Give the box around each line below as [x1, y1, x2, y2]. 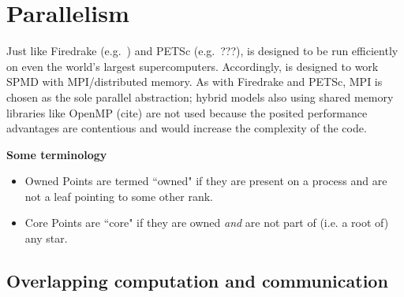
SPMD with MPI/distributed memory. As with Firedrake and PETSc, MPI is [6, 73, 383, 90]
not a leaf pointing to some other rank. [24, 187, 213, 204]
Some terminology [6, 146, 107, 162]
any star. [24, 230, 68, 247]
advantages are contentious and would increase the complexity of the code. [6, 120, 367, 136]
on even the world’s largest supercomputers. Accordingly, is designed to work [6, 58, 379, 74]
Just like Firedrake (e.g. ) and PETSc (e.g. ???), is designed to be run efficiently [6, 43, 398, 59]
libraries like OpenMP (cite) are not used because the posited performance [6, 104, 368, 121]
